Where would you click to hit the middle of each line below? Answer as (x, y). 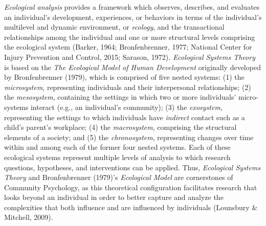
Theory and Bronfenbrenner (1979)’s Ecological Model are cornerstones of (119, 177)
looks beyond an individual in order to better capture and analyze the (114, 197)
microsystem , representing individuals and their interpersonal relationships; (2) (128, 87)
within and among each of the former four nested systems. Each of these (117, 147)
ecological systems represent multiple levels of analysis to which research (117, 157)
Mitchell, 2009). (29, 217)
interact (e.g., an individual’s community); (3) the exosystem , (126, 107)
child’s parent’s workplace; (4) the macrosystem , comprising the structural (120, 127)
